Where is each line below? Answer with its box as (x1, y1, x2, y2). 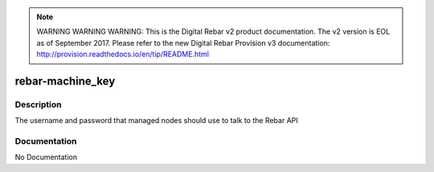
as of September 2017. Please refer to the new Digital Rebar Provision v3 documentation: (36, 38, 330, 47)
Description (14, 99, 62, 110)
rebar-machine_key (14, 74, 116, 88)
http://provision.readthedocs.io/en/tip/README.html (36, 49, 209, 59)
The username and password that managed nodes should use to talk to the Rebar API (14, 116, 298, 125)
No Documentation (14, 153, 78, 162)
